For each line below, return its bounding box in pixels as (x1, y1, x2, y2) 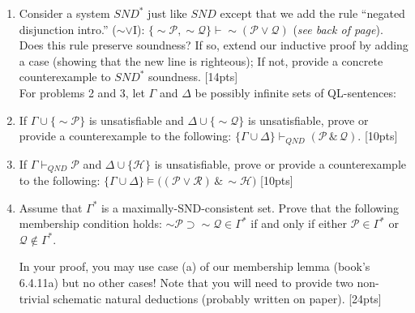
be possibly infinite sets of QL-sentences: (195, 84, 396, 101)
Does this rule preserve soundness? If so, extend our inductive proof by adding (19, 36, 409, 54)
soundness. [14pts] (148, 68, 238, 85)
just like (148, 5, 187, 21)
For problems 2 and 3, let (19, 84, 145, 101)
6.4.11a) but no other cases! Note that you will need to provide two (19, 274, 353, 291)
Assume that (19, 199, 83, 216)
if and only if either (250, 215, 347, 232)
